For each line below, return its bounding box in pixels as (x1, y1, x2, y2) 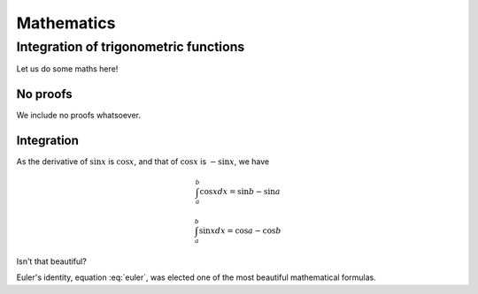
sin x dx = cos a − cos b (198, 226, 282, 236)
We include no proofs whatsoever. (16, 110, 142, 121)
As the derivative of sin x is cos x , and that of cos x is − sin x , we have (16, 156, 270, 167)
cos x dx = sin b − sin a (199, 186, 281, 197)
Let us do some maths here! (16, 64, 119, 74)
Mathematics (16, 13, 116, 33)
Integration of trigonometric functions (16, 39, 245, 55)
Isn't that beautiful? (16, 256, 88, 267)
